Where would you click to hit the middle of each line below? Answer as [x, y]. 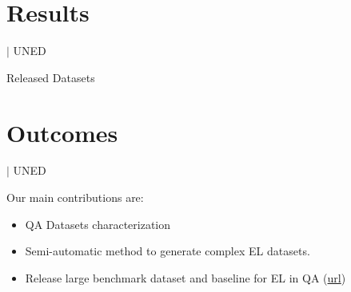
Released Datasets [51, 77]
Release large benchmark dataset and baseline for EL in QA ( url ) [185, 277]
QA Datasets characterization [98, 224]
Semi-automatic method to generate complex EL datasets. [168, 251]
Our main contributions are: [75, 197]
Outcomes [62, 132]
